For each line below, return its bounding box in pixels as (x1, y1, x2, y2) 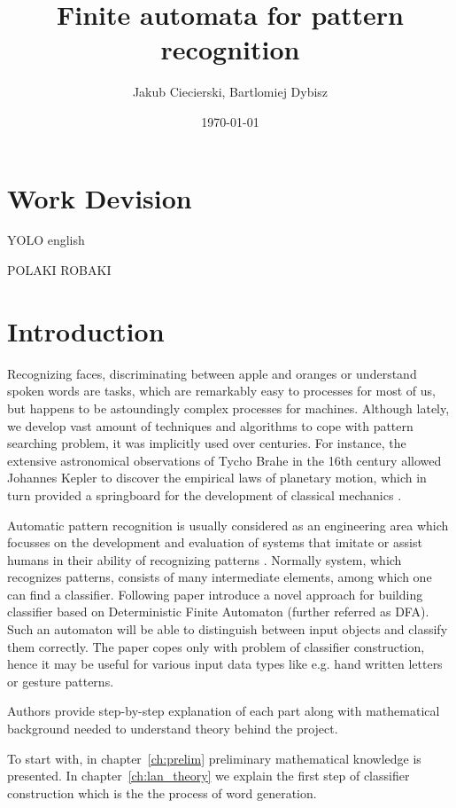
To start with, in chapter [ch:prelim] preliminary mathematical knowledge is (7, 749, 421, 767)
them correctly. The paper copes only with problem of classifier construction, (7, 637, 425, 655)
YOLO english (7, 231, 85, 249)
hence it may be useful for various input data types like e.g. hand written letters (7, 655, 443, 673)
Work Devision (7, 179, 192, 216)
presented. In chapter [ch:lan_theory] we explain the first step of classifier (7, 766, 410, 785)
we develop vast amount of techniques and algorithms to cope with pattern (7, 416, 413, 435)
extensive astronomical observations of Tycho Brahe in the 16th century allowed (7, 451, 442, 469)
